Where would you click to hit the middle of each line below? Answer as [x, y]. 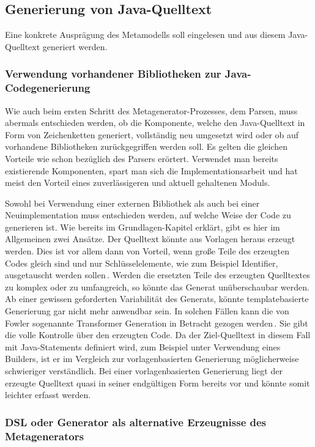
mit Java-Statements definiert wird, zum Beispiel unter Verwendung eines [143, 346]
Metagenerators [44, 436]
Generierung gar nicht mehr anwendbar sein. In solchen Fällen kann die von [147, 311]
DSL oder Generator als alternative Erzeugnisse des [136, 422]
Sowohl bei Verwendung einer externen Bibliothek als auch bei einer [132, 203]
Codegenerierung [48, 88]
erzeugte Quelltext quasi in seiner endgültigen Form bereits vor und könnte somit [157, 382]
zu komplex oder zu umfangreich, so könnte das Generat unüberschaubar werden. [157, 286]
